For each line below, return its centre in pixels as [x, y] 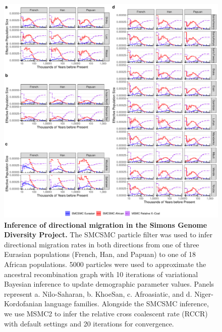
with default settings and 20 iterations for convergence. [89, 323]
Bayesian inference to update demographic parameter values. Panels [109, 284]
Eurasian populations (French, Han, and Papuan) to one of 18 [100, 254]
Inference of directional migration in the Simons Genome [106, 224]
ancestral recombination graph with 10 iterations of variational [101, 274]
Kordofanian [23, 304]
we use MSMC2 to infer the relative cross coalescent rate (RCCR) [106, 313]
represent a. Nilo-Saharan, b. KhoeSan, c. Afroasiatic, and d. [98, 293]
